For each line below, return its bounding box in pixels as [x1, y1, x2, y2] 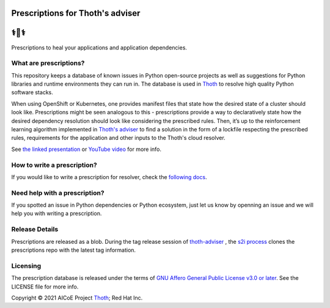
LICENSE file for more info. [11, 283, 79, 290]
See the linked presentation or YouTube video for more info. [11, 145, 162, 153]
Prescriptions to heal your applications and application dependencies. [11, 43, 188, 51]
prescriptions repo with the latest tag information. [11, 246, 136, 254]
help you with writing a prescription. [11, 210, 102, 217]
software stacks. [11, 89, 53, 96]
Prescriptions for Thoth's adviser [11, 8, 141, 18]
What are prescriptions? [11, 59, 85, 67]
